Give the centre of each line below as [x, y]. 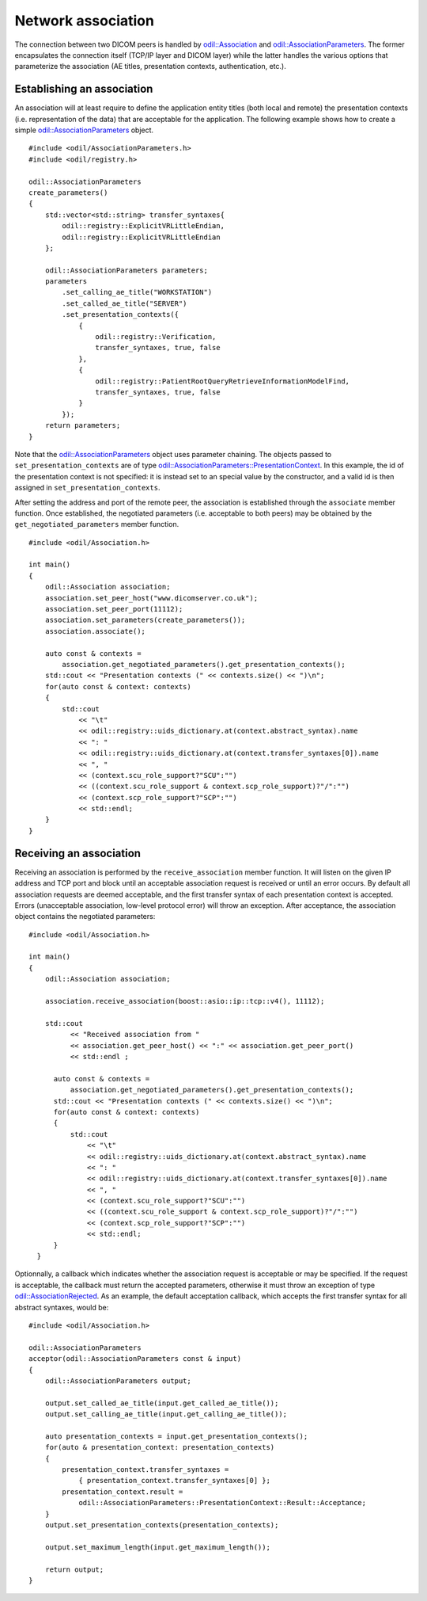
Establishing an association [84, 89]
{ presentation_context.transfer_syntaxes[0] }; [174, 1481]
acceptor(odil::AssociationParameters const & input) [135, 1359]
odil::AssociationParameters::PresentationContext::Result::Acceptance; [223, 1503]
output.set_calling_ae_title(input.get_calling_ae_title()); [166, 1414]
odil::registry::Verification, [156, 337]
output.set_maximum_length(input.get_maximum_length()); [157, 1547]
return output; [74, 1569]
